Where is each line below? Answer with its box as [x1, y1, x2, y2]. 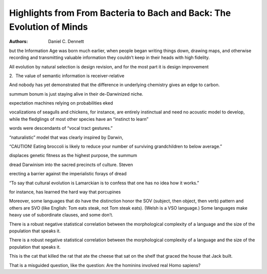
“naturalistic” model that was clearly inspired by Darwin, [9, 134, 124, 140]
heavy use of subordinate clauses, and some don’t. [9, 212, 114, 218]
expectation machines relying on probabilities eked [9, 100, 113, 106]
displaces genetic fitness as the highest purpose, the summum [9, 153, 137, 159]
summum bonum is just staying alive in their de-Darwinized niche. [9, 91, 143, 97]
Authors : [9, 39, 28, 45]
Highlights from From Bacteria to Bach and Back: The [9, 7, 231, 18]
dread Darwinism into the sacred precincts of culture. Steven [9, 162, 133, 167]
